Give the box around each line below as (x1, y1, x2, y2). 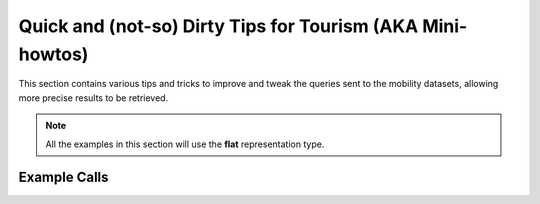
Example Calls (18, 169, 109, 186)
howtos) (18, 43, 89, 65)
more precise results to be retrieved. (18, 91, 169, 104)
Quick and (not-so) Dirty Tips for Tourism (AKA (18, 15, 419, 37)
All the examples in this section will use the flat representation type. (45, 138, 325, 150)
